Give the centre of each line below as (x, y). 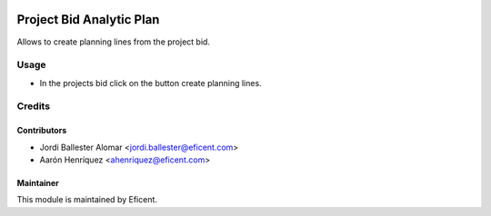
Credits (33, 106)
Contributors (42, 131)
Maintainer (38, 183)
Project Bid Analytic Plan (88, 20)
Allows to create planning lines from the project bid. (114, 42)
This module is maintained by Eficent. (87, 200)
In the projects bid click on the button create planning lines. (151, 83)
